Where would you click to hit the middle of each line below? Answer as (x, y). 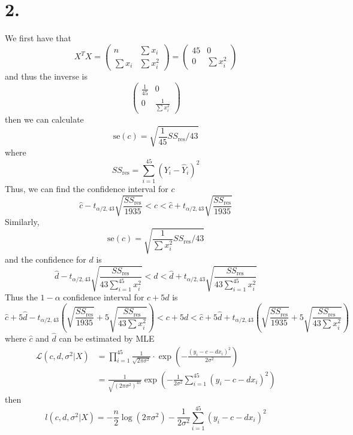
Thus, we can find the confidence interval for (87, 188)
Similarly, (22, 222)
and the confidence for (46, 259)
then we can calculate (44, 119)
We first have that (38, 38)
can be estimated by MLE (107, 338)
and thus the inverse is (46, 76)
